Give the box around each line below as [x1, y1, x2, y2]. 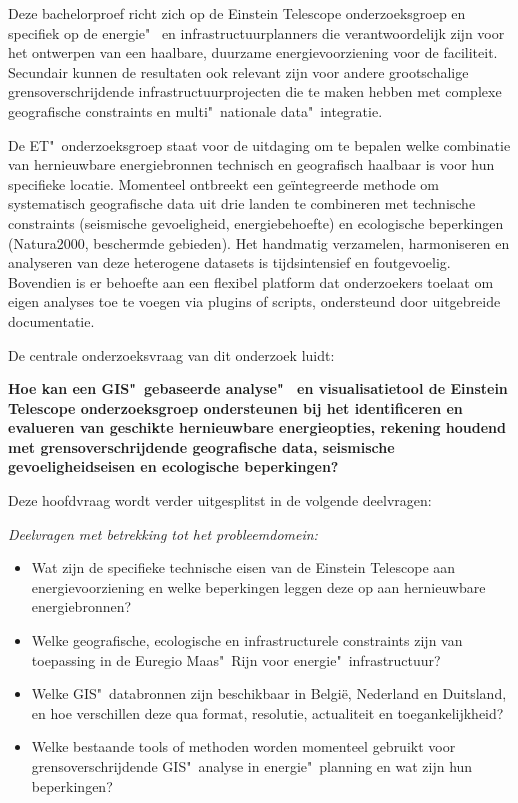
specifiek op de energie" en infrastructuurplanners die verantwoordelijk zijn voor [8, 22, 505, 43]
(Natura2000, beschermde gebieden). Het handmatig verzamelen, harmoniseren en [8, 232, 510, 253]
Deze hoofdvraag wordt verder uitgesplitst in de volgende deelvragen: [8, 490, 432, 511]
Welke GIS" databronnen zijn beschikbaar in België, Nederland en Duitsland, [31, 683, 507, 704]
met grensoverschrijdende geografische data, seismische [8, 436, 395, 457]
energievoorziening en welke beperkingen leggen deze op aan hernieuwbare [31, 576, 486, 597]
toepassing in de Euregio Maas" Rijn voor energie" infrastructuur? [31, 649, 441, 670]
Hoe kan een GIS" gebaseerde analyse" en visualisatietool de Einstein [8, 378, 508, 399]
